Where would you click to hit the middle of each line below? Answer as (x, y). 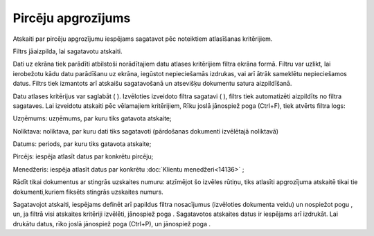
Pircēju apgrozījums (72, 18)
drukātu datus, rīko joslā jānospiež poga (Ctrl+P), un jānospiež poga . (112, 224)
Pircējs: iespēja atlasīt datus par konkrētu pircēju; (83, 156)
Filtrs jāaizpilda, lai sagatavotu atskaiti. (68, 51)
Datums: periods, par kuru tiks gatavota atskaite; (82, 144)
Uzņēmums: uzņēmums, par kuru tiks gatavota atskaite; (92, 118)
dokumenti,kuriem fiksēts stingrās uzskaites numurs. (88, 192)
